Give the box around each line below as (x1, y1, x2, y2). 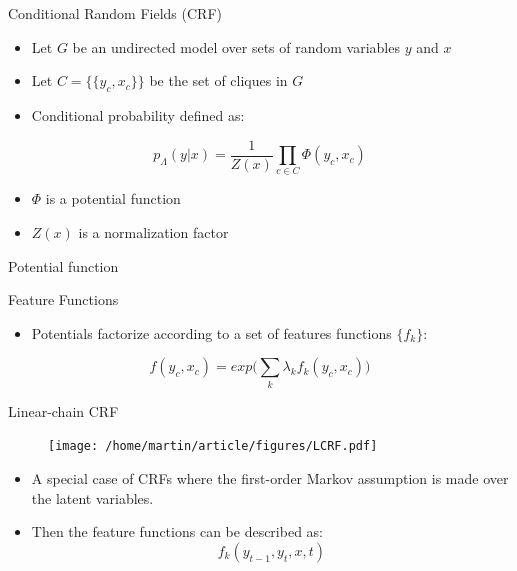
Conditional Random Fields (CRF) (8, 3, 222, 23)
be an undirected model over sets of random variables (72, 36, 400, 57)
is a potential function (45, 188, 181, 209)
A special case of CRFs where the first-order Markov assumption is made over (31, 467, 509, 488)
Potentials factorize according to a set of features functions (31, 322, 392, 343)
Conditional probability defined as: (31, 104, 245, 125)
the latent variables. (31, 487, 154, 508)
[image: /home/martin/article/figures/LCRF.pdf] (48, 439, 378, 454)
